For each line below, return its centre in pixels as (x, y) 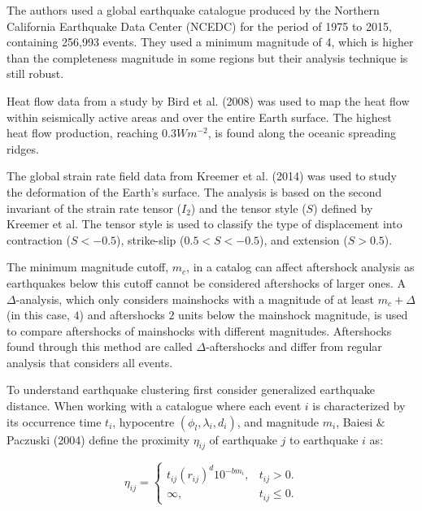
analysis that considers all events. (90, 362)
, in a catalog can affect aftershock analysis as (300, 267)
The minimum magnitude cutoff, (88, 267)
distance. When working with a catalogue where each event (154, 406)
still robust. (35, 74)
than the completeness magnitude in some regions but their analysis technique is (207, 57)
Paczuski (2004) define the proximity (98, 439)
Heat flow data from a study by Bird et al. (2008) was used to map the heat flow (208, 100)
